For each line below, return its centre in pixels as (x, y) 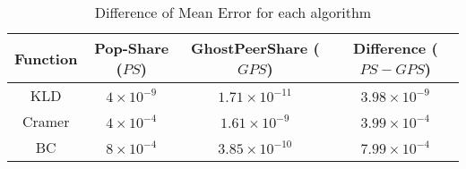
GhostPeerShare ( (255, 48)
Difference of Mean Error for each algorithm (233, 12)
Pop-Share (132, 48)
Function (46, 58)
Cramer (46, 121)
